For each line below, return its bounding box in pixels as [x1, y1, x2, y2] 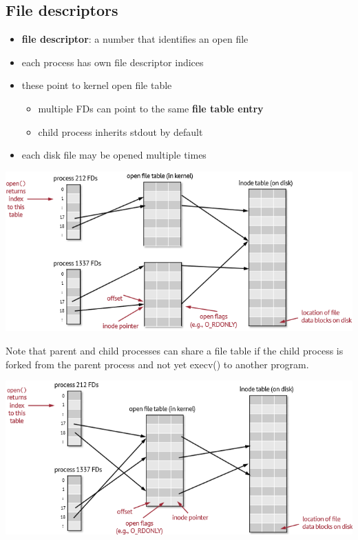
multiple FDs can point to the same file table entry [38, 101, 264, 115]
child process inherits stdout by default [38, 124, 203, 139]
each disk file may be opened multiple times [21, 148, 207, 162]
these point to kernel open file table [21, 78, 172, 92]
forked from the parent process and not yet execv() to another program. [6, 357, 309, 371]
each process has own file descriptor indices [21, 54, 204, 69]
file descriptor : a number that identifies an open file [21, 32, 249, 46]
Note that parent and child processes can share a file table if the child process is [6, 343, 344, 357]
